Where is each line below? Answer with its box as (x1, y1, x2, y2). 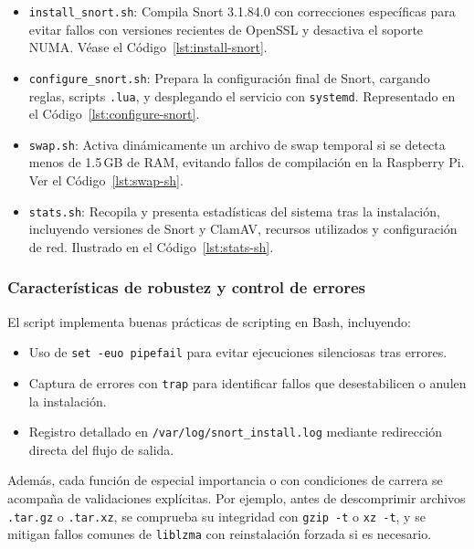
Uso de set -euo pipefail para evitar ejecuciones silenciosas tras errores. (28, 343, 448, 362)
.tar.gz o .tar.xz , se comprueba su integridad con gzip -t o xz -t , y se (7, 506, 426, 525)
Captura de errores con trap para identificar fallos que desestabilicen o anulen (28, 373, 467, 392)
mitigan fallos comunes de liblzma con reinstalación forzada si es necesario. (7, 524, 432, 544)
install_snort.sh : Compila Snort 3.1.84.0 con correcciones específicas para (28, 2, 456, 20)
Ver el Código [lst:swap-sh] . (28, 171, 184, 189)
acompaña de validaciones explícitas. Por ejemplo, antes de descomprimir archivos (7, 489, 466, 507)
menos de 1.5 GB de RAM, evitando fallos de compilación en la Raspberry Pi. (28, 153, 465, 172)
